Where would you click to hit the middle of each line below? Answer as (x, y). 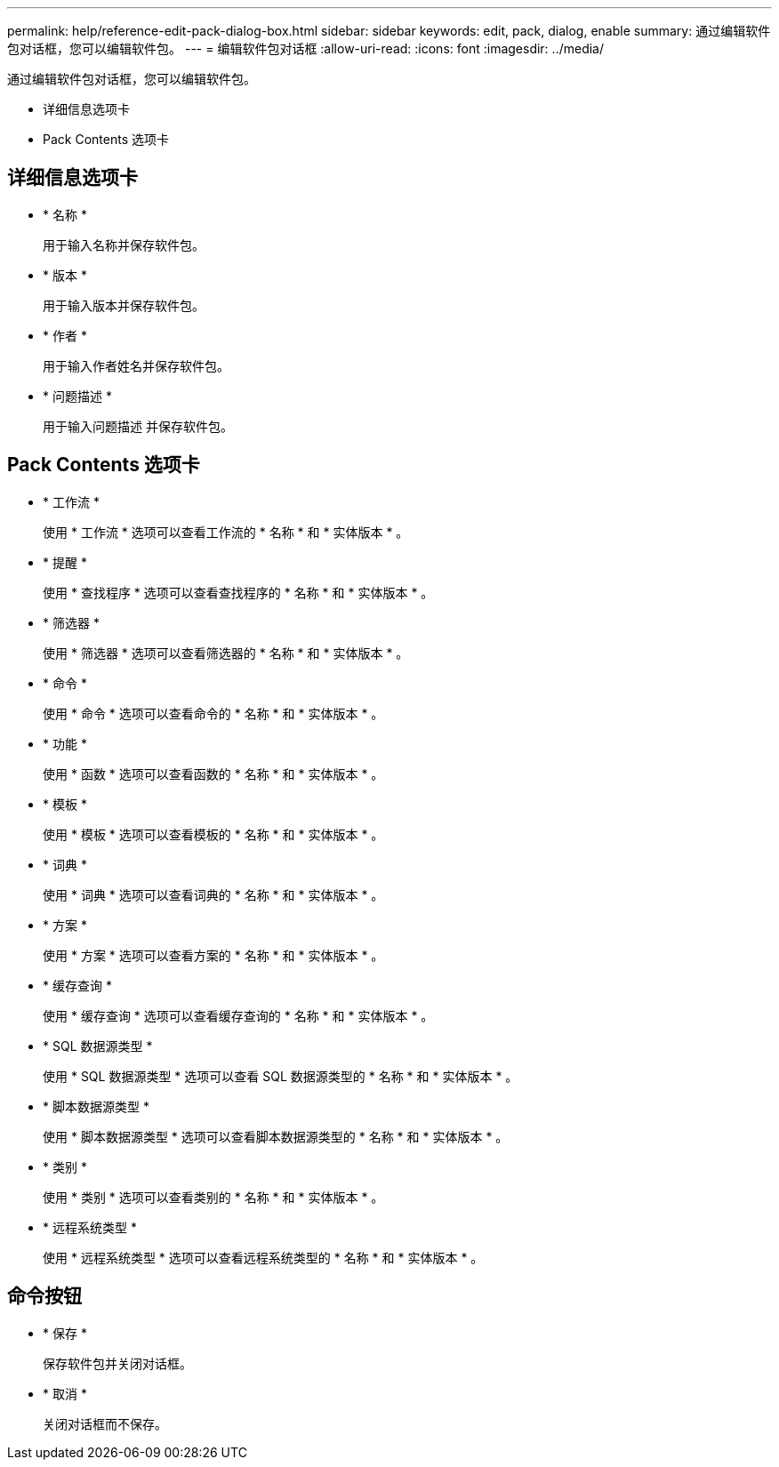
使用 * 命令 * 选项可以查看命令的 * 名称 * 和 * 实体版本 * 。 (213, 713)
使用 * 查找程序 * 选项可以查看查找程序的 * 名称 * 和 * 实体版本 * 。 (238, 592)
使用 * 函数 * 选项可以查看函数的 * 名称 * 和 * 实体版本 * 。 (213, 774)
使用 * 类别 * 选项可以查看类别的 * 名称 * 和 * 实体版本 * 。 (213, 1197)
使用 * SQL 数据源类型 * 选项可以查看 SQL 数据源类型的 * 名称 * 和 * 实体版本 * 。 (281, 1076)
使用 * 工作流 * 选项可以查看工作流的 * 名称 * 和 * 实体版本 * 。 (226, 532)
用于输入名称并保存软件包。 (124, 244)
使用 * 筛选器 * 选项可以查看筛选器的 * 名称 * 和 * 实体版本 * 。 (226, 653)
